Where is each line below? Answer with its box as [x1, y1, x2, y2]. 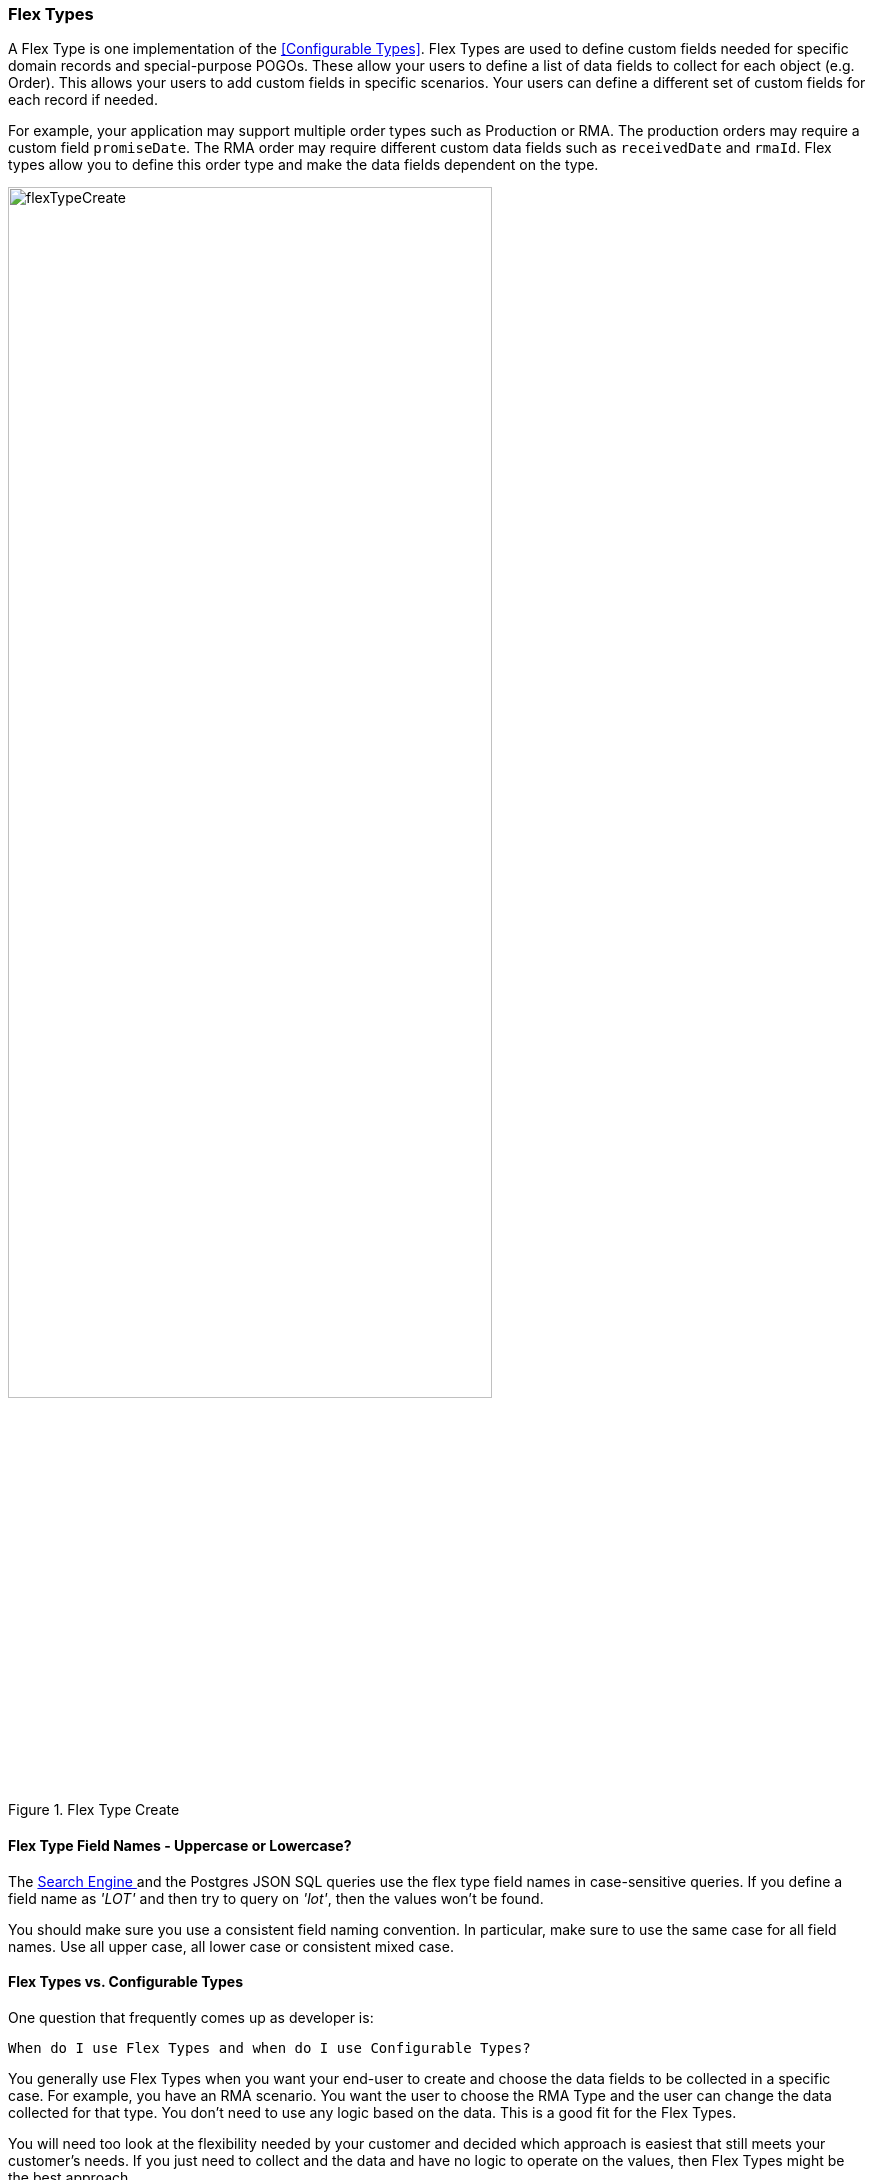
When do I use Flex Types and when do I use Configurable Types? [8, 2039, 531, 2056]
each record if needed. [8, 91, 158, 109]
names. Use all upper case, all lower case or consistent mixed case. [8, 1937, 454, 1955]
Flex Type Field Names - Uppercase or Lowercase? [8, 1836, 352, 1854]
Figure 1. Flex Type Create [8, 1801, 180, 1819]
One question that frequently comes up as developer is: [8, 2008, 374, 2026]
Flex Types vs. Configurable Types [8, 1973, 244, 1991]
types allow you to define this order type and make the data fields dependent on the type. [8, 156, 599, 174]
